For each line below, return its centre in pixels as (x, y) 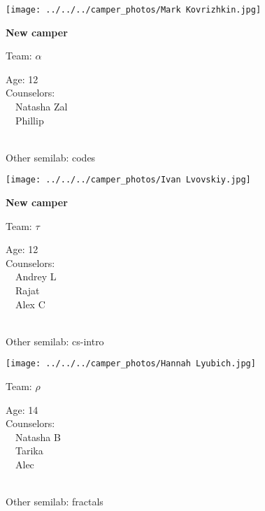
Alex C (30, 304)
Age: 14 (22, 409)
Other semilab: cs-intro (55, 341)
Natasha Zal (41, 107)
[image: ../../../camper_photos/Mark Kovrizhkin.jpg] (134, 10)
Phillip (29, 120)
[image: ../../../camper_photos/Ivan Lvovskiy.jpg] (128, 180)
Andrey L (36, 276)
